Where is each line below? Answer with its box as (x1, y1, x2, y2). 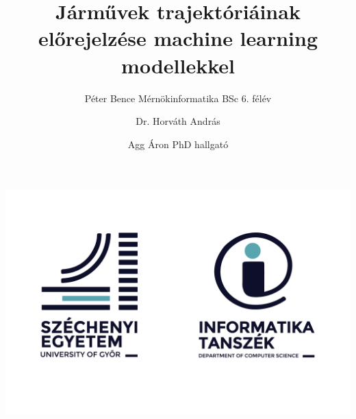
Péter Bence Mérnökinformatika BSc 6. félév (84, 91, 272, 105)
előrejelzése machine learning (38, 24, 318, 52)
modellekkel (121, 51, 235, 79)
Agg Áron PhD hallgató (127, 136, 229, 151)
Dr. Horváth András (136, 114, 220, 128)
